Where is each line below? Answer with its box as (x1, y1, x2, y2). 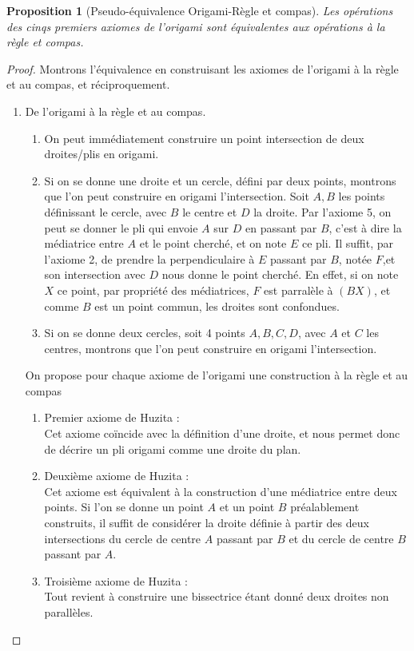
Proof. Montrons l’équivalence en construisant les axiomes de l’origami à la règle (6, 60, 399, 77)
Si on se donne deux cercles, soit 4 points (44, 324, 245, 341)
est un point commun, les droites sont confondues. (94, 297, 340, 314)
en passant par (245, 219, 317, 236)
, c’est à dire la (328, 219, 402, 236)
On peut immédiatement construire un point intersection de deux (44, 129, 364, 146)
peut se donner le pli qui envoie (44, 219, 198, 236)
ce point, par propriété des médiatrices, (57, 281, 249, 298)
